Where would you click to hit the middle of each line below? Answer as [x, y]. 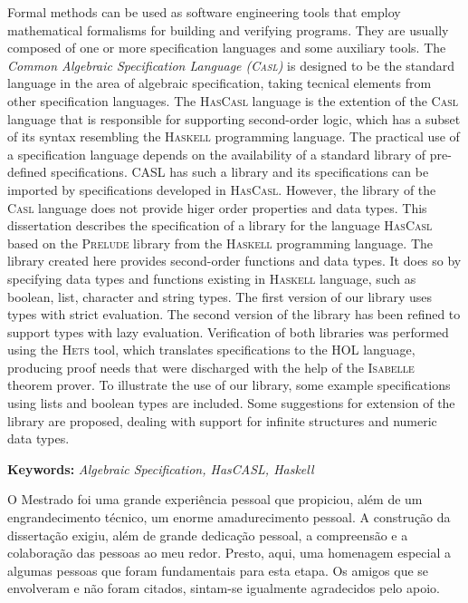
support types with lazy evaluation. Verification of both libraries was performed [228, 331]
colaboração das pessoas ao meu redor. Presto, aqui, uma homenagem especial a [229, 553]
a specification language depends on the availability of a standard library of [217, 154]
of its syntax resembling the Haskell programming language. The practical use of [234, 136]
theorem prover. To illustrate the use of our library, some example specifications [229, 385]
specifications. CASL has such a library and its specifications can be [240, 172]
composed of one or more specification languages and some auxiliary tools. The [227, 48]
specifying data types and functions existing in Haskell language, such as [212, 278]
